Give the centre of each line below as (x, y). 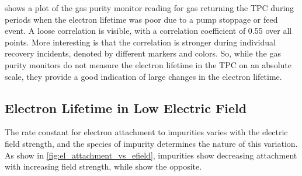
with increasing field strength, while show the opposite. (103, 166)
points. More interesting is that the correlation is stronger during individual (140, 42)
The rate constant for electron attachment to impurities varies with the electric (146, 132)
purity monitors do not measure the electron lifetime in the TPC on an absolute (148, 64)
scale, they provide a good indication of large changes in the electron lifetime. (143, 76)
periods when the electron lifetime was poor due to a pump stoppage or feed (141, 19)
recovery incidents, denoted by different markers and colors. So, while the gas (143, 53)
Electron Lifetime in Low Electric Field (126, 108)
